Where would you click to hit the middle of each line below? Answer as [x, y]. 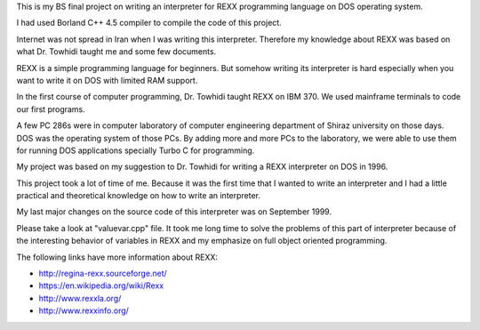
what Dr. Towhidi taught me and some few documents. [116, 52]
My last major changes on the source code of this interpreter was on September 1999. [174, 212]
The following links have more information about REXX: [117, 257]
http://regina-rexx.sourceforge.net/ [103, 274]
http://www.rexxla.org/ [80, 298]
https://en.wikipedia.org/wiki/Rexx [101, 286]
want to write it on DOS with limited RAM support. [107, 80]
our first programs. [51, 109]
